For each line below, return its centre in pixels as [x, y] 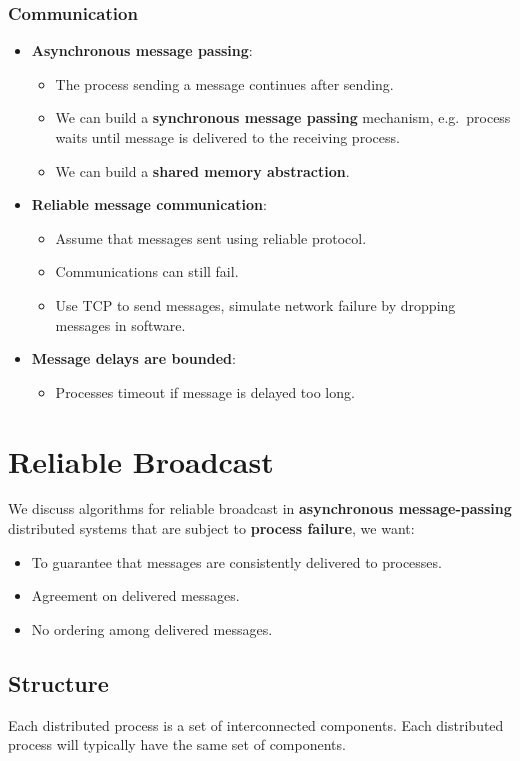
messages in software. [120, 324]
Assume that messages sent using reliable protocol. [211, 237]
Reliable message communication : [149, 204]
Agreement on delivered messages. [135, 595]
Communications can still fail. [147, 271]
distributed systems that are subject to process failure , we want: [211, 528]
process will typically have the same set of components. [177, 744]
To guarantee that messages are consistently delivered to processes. [236, 561]
